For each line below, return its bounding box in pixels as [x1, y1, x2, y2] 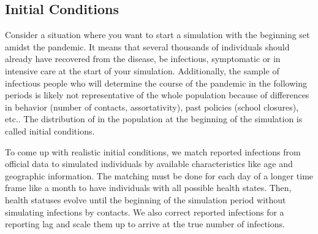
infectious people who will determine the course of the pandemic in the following [5, 76, 307, 89]
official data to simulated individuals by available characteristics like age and [5, 157, 293, 170]
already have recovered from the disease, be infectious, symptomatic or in [5, 52, 281, 65]
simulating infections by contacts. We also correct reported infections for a [5, 205, 284, 218]
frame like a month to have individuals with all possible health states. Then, [5, 181, 292, 194]
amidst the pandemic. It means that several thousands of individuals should [5, 40, 290, 53]
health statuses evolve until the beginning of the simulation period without [5, 193, 286, 206]
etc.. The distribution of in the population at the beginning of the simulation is [5, 112, 303, 125]
